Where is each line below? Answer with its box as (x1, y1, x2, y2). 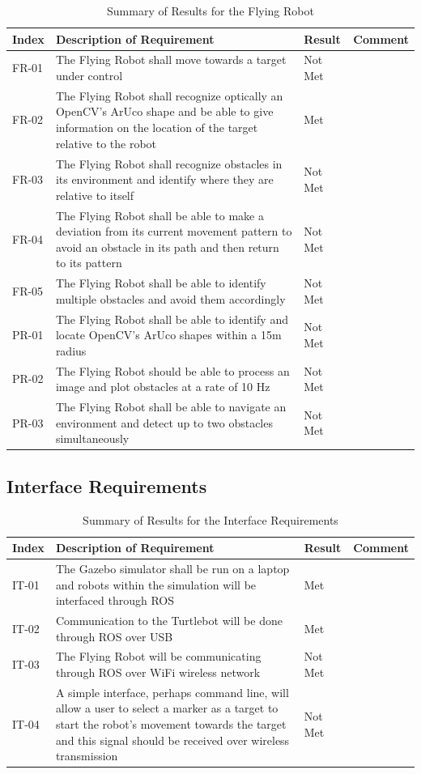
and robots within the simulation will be (55, 576, 257, 593)
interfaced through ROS (55, 592, 175, 609)
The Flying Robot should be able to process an (55, 362, 290, 379)
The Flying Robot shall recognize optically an (55, 87, 283, 104)
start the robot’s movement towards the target (55, 716, 287, 733)
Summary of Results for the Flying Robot (107, 2, 314, 19)
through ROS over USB (55, 627, 173, 644)
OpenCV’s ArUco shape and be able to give (55, 103, 274, 120)
